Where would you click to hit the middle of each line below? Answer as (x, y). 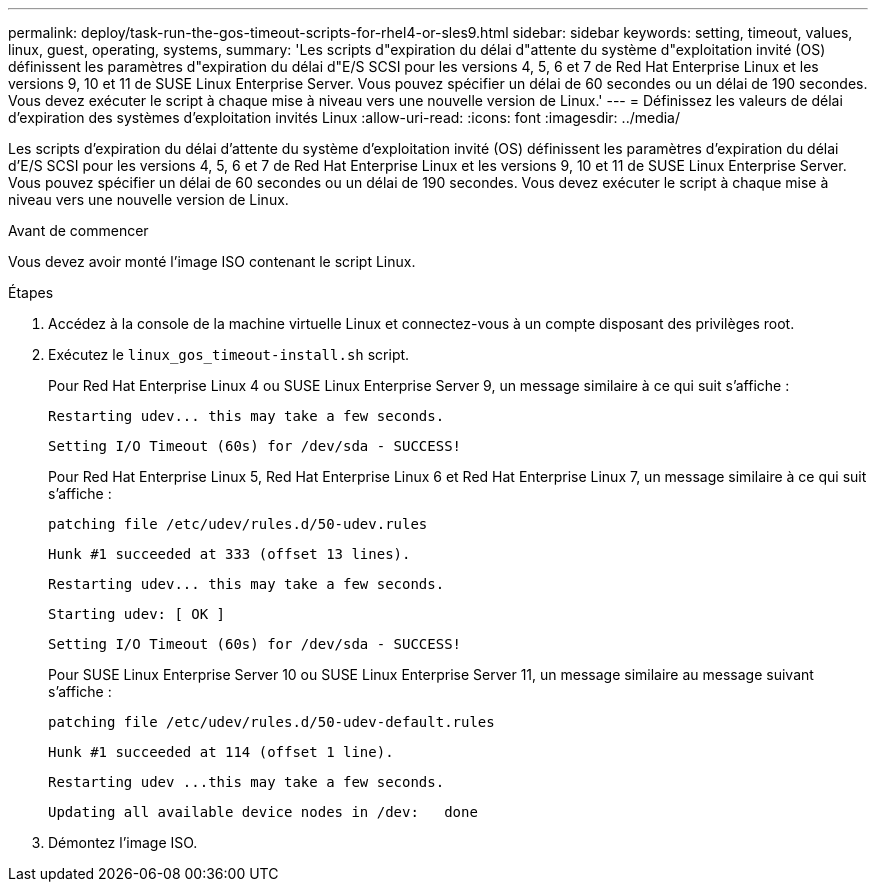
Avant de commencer (78, 230)
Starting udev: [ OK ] (137, 614)
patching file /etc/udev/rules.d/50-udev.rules (238, 524)
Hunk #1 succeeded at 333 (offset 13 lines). (229, 554)
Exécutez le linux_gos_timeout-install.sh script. (229, 354)
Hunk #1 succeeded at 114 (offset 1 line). (221, 752)
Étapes (31, 292)
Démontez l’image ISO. (123, 842)
